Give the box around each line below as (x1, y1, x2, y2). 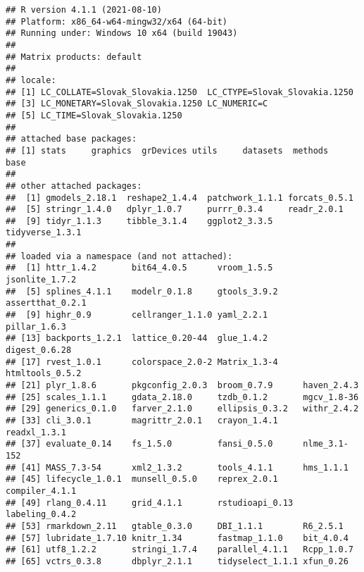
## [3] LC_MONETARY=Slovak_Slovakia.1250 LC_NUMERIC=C (6, 99, 268, 109)
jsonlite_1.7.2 (6, 275, 77, 285)
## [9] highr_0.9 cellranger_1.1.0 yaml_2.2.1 (6, 310, 268, 321)
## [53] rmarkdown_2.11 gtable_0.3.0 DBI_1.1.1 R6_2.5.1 (6, 521, 344, 531)
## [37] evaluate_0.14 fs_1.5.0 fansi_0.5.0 (6, 439, 273, 449)
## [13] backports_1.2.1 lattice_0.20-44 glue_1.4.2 (6, 333, 268, 344)
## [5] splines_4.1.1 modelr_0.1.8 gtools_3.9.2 (6, 286, 278, 297)
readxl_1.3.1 (6, 427, 66, 437)
